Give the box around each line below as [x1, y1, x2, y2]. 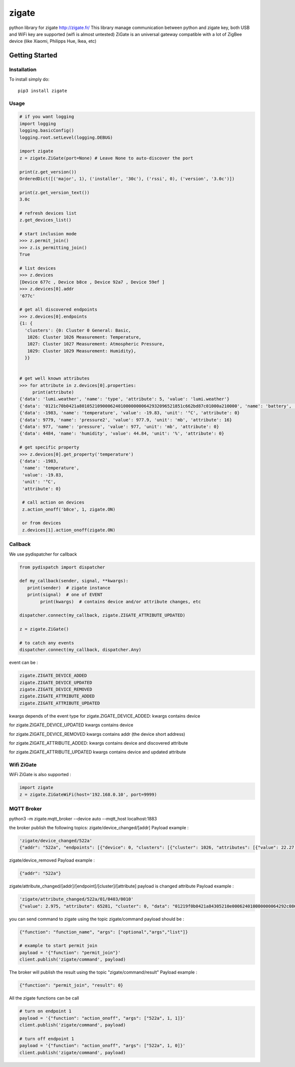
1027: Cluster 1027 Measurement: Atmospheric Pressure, [27, 341, 165, 347]
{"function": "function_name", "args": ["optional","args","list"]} [19, 929, 188, 935]
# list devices [19, 266, 56, 271]
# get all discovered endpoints [19, 307, 98, 313]
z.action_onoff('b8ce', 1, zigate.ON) [22, 506, 116, 512]
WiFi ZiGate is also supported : [9, 772, 71, 778]
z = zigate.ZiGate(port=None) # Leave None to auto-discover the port [19, 155, 194, 161]
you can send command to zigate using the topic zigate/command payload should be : [9, 916, 184, 922]
